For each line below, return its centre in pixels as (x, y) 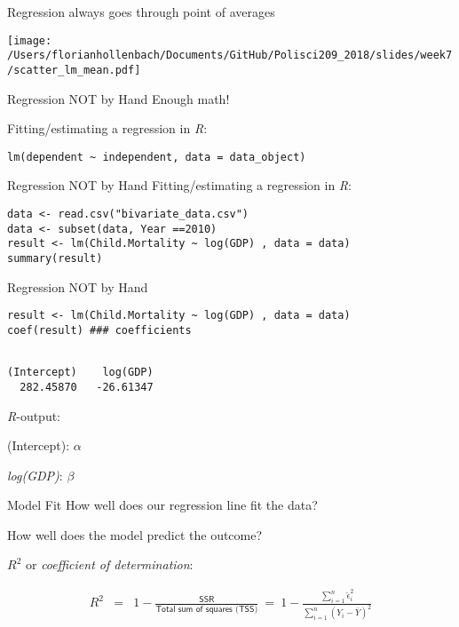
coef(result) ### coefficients (99, 330)
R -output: (34, 415)
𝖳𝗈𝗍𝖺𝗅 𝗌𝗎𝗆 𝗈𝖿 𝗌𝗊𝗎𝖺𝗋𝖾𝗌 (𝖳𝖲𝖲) (207, 609)
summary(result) (55, 258)
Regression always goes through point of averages (141, 12)
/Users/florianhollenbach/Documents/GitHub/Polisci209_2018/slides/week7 (230, 56)
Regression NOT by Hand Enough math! (119, 98)
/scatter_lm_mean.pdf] (74, 70)
